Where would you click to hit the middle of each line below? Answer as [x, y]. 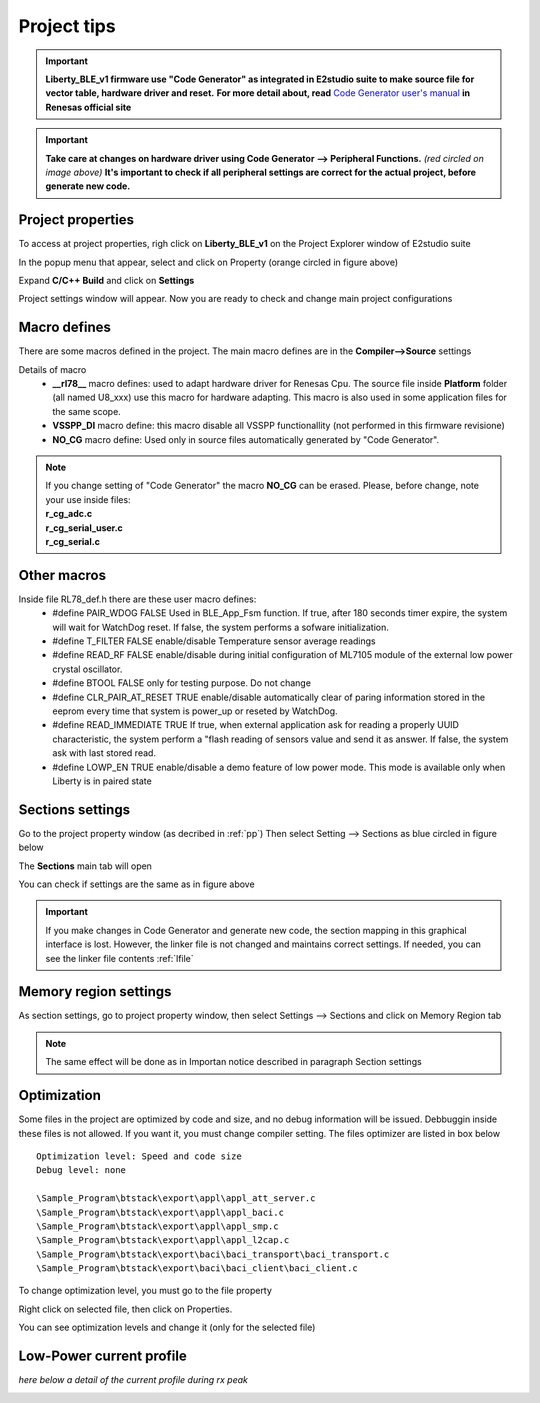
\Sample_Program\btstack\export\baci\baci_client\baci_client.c [197, 1268]
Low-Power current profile [102, 1356]
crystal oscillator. [87, 669]
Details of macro [52, 369]
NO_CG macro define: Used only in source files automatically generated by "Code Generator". [246, 439]
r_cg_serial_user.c [84, 527]
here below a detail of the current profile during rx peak [133, 1380]
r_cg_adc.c [69, 514]
